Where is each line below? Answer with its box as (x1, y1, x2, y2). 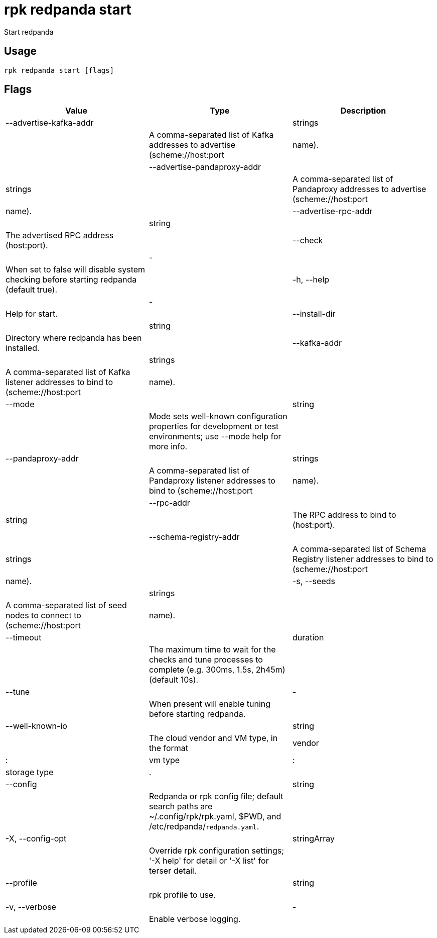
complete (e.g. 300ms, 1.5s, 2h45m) (149, 665, 285, 675)
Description (340, 106, 386, 116)
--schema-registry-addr (149, 532, 240, 542)
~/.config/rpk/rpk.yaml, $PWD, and (149, 811, 281, 822)
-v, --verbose (6, 902, 56, 912)
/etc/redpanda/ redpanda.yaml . (149, 821, 259, 832)
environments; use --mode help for (149, 431, 281, 442)
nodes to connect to (6, 610, 81, 621)
